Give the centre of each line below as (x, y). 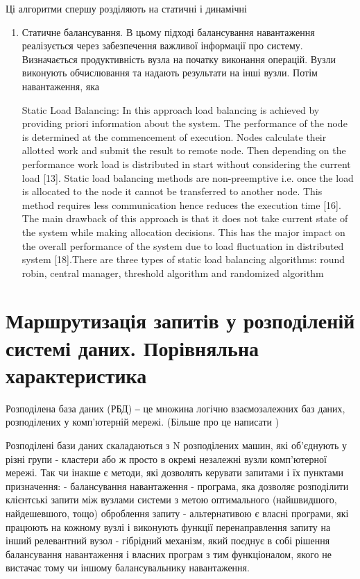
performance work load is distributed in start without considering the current (186, 163)
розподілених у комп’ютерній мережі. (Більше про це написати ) (143, 422)
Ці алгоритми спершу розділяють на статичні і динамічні (126, 8)
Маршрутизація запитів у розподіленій (180, 320)
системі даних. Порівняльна (132, 347)
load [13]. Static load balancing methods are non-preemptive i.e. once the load (188, 177)
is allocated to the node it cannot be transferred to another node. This (172, 191)
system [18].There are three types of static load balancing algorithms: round (183, 259)
